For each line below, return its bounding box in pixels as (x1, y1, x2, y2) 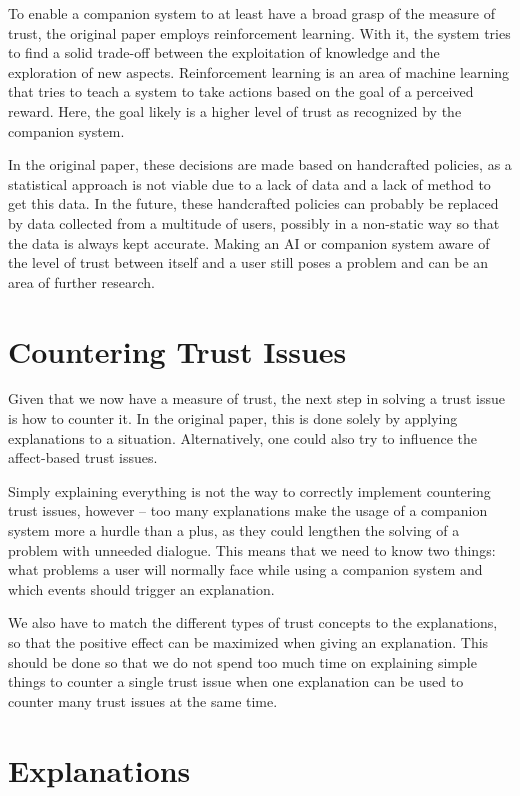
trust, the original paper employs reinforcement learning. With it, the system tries (8, 22, 511, 43)
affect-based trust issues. (8, 447, 158, 468)
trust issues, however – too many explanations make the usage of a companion (8, 500, 488, 521)
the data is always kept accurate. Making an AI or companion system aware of (8, 232, 490, 253)
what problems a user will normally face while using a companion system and (8, 559, 483, 580)
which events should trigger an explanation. (8, 578, 275, 599)
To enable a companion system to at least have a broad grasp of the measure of (8, 3, 495, 23)
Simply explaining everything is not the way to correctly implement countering (8, 480, 491, 501)
